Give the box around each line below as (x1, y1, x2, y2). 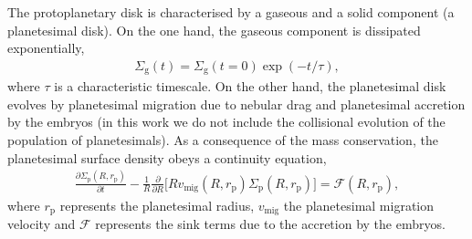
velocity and (7, 214, 76, 234)
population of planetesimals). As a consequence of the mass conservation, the (7, 130, 438, 150)
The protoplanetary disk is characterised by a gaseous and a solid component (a (7, 3, 455, 21)
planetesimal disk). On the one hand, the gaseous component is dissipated (7, 20, 421, 39)
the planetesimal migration (283, 195, 435, 214)
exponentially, (7, 38, 85, 57)
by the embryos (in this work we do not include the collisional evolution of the (7, 112, 446, 131)
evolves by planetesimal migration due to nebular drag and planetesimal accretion (7, 94, 466, 113)
